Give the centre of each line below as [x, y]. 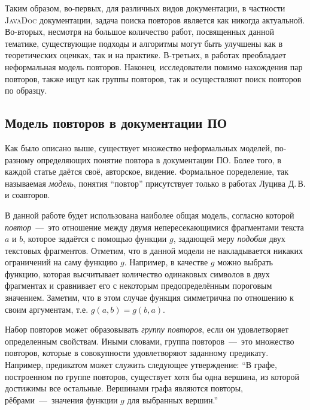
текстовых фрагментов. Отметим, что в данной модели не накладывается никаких [154, 250]
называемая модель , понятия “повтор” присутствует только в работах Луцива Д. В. [155, 183]
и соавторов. [28, 195]
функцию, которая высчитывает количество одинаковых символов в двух [137, 273]
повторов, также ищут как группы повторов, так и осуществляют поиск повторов [153, 78]
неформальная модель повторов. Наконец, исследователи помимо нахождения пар [154, 66]
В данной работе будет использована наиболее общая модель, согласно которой [150, 215]
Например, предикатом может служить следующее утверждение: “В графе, [141, 365]
